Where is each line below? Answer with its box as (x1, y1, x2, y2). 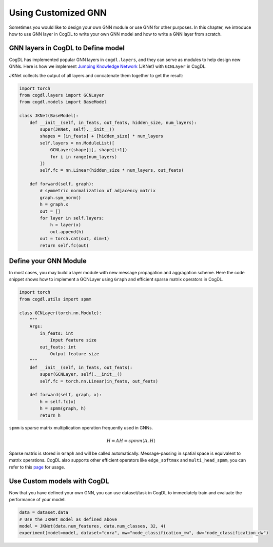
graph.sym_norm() (39, 195, 81, 200)
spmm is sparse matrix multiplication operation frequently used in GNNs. (9, 425, 153, 431)
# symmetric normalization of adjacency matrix (39, 188, 156, 194)
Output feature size (50, 351, 99, 356)
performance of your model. (9, 497, 66, 503)
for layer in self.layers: (39, 215, 104, 221)
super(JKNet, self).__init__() (39, 126, 115, 132)
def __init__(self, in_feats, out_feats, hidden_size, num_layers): (29, 120, 197, 125)
